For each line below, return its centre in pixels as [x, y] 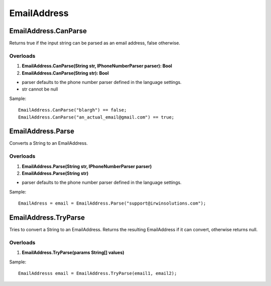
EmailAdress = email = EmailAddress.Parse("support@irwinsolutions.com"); [112, 203]
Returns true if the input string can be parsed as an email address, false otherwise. [95, 43]
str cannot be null [40, 89]
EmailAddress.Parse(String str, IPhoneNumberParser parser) [87, 166]
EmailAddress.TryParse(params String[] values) [73, 253]
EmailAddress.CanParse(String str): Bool [65, 73]
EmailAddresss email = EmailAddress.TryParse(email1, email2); [98, 273]
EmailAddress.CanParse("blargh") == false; [73, 110]
